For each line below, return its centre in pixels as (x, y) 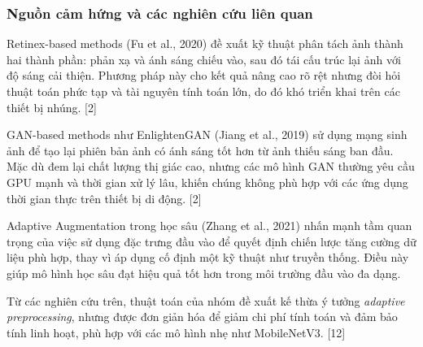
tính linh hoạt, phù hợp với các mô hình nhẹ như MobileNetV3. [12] (176, 332)
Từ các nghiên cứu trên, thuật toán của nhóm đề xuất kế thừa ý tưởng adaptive (206, 300)
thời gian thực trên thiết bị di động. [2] (104, 198)
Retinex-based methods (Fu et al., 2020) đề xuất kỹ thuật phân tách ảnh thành (205, 43)
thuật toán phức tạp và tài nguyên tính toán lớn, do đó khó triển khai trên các (203, 91)
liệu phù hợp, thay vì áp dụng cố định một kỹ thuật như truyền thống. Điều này (208, 257)
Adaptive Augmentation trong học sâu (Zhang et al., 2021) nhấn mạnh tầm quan (209, 226)
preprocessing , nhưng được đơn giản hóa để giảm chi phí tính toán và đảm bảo (202, 317)
